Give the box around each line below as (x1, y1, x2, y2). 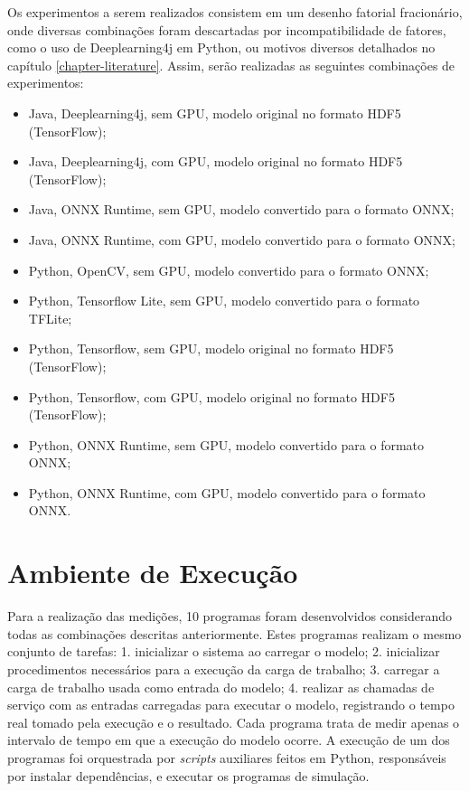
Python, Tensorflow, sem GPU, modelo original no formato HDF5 (28, 339, 394, 358)
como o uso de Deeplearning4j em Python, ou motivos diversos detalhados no (7, 38, 436, 57)
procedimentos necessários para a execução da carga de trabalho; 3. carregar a (7, 659, 440, 678)
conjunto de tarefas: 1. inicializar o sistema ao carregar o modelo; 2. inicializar (7, 642, 440, 661)
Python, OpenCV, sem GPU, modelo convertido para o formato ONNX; (28, 260, 429, 279)
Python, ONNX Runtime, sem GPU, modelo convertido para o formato (28, 435, 425, 454)
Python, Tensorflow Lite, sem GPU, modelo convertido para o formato (28, 291, 420, 310)
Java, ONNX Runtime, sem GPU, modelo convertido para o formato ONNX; (28, 200, 455, 219)
